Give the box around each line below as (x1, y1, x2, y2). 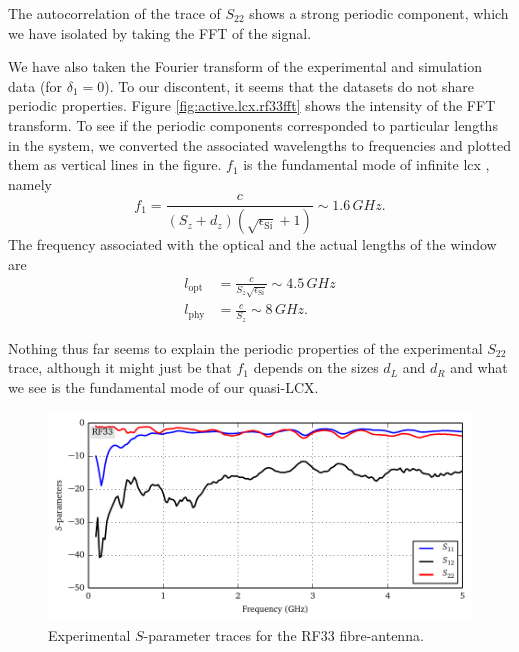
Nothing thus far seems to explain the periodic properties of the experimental (8, 337, 483, 358)
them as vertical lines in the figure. (8, 154, 222, 175)
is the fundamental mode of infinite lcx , (243, 154, 490, 175)
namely (8, 173, 52, 194)
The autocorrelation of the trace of (8, 3, 221, 23)
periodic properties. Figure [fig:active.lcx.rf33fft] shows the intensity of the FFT (8, 95, 496, 116)
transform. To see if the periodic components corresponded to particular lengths (8, 114, 498, 135)
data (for (8, 75, 63, 96)
